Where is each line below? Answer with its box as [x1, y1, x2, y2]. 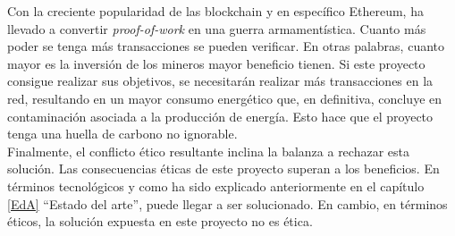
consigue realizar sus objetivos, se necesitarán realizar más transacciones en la [7, 72, 434, 90]
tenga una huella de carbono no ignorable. [7, 124, 238, 143]
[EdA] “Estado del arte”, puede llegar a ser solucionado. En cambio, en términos [7, 194, 448, 213]
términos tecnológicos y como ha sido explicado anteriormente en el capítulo [7, 176, 425, 195]
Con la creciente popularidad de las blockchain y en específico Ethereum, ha [7, 2, 424, 20]
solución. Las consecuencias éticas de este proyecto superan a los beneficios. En [7, 159, 440, 178]
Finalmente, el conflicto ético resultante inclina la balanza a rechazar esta [7, 141, 409, 160]
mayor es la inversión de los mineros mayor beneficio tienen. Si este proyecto [7, 54, 426, 72]
